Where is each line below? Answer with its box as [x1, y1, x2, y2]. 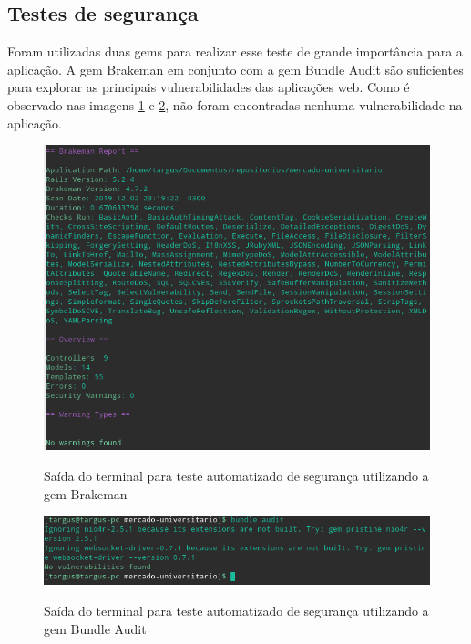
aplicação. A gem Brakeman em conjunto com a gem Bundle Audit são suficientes [7, 59, 464, 78]
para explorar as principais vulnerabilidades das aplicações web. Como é [7, 77, 410, 97]
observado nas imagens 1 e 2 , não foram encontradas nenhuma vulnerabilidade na [7, 95, 463, 114]
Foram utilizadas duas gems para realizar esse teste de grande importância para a [7, 42, 463, 61]
